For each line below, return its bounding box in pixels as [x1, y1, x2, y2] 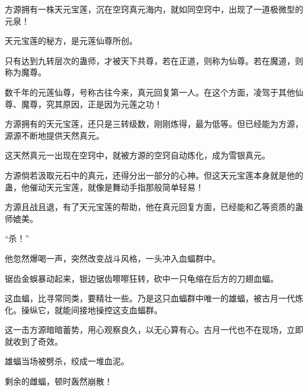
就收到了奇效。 [5, 335, 63, 347]
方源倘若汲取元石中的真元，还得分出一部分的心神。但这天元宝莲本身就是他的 [5, 169, 303, 181]
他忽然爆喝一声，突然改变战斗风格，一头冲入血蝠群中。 [5, 252, 220, 264]
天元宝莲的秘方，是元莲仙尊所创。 [5, 34, 137, 47]
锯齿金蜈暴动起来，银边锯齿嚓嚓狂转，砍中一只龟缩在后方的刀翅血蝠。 [5, 272, 278, 284]
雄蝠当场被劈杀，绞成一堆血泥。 [5, 355, 129, 367]
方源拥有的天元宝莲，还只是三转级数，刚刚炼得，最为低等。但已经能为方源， [5, 117, 303, 130]
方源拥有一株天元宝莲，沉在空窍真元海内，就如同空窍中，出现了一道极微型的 [5, 3, 303, 15]
